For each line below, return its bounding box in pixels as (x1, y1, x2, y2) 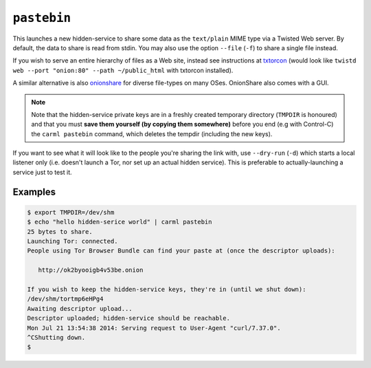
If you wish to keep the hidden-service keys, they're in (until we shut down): (27, 285, 306, 293)
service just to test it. (12, 168, 72, 176)
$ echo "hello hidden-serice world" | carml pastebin (27, 218, 212, 226)
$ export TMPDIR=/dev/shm (27, 208, 115, 216)
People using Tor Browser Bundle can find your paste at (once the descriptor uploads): (27, 247, 336, 255)
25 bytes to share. (27, 228, 93, 235)
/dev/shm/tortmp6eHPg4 (27, 295, 104, 303)
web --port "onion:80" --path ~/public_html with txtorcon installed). (12, 66, 234, 74)
